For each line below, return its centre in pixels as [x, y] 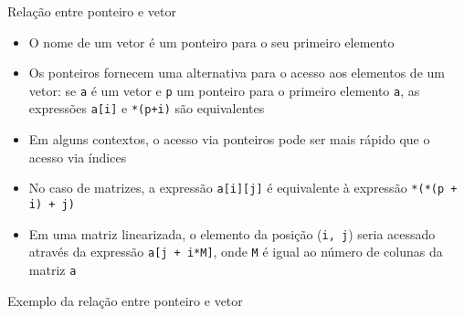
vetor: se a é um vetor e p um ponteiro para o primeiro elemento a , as [224, 90]
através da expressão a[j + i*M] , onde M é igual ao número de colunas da [236, 252]
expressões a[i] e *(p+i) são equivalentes [147, 108]
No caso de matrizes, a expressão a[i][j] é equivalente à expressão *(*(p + [243, 188]
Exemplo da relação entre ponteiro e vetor [125, 300]
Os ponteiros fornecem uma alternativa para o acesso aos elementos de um [237, 73]
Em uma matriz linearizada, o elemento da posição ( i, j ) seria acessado [232, 233]
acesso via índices [78, 157]
